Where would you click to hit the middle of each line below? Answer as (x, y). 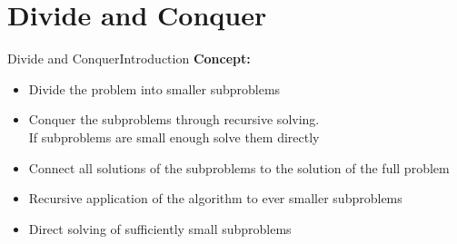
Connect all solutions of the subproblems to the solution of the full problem (239, 167)
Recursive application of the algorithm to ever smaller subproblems (215, 198)
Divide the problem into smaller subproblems (154, 88)
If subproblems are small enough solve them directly (174, 137)
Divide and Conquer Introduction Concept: (129, 59)
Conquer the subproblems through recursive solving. (174, 119)
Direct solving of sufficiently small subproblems (160, 228)
